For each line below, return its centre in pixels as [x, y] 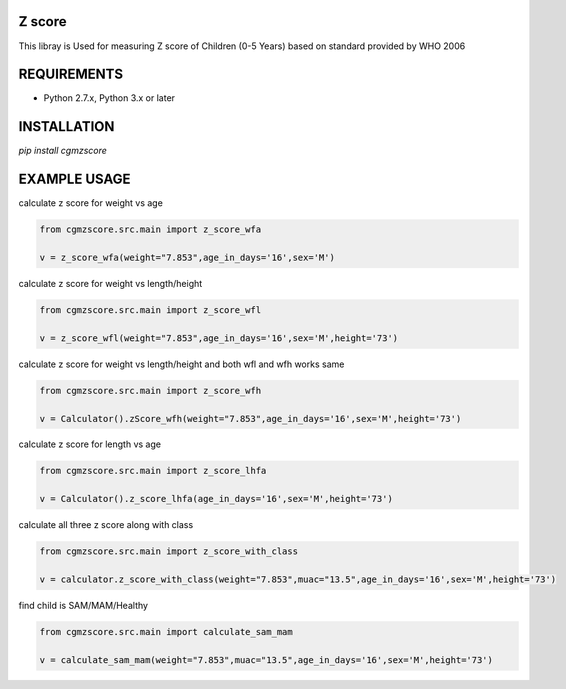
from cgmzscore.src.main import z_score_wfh [150, 390]
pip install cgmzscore [62, 151]
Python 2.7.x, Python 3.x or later [109, 98]
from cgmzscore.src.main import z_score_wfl [150, 309]
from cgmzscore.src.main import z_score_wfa [150, 229]
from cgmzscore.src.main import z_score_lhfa [153, 471]
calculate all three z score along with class [106, 525]
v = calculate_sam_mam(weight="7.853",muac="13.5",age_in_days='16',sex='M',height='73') [266, 659]
